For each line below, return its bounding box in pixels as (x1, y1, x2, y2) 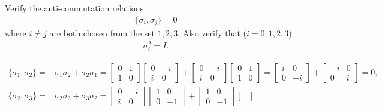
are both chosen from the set (49, 27, 155, 39)
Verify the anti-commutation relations (5, 2, 144, 14)
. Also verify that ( (178, 27, 247, 39)
